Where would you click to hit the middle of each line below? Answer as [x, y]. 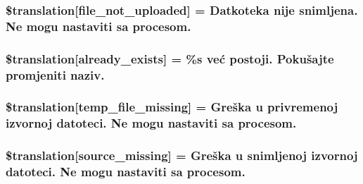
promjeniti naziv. [55, 74]
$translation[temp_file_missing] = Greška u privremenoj [172, 107]
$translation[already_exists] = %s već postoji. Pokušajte [170, 58]
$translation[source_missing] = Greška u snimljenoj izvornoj [182, 155]
